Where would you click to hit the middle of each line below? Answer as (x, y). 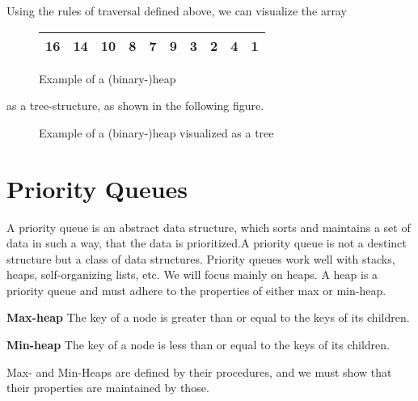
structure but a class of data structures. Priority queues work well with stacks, (201, 258)
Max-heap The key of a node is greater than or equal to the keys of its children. (208, 317)
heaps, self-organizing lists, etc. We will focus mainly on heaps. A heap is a (192, 274)
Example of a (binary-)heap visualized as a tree (156, 132)
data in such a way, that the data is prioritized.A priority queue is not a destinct (207, 243)
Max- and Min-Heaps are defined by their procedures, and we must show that (199, 371)
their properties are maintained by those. (108, 388)
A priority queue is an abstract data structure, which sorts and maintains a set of (209, 227)
